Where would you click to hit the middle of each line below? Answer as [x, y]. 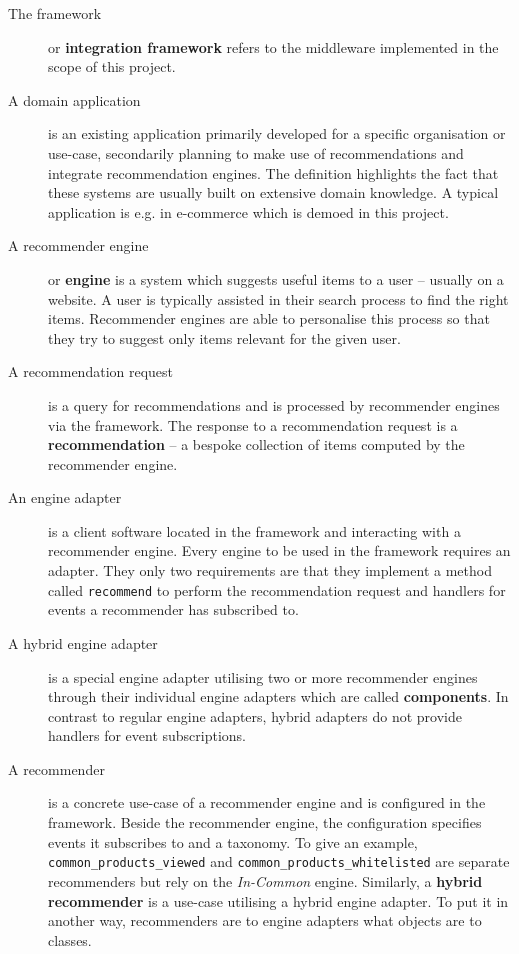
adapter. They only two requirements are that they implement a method [270, 570]
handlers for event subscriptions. [147, 735]
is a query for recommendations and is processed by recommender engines [274, 404]
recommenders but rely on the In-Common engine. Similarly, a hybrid [265, 880]
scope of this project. [112, 66]
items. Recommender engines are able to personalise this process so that [269, 318]
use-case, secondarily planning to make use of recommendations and [256, 152]
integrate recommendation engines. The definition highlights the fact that [273, 172]
